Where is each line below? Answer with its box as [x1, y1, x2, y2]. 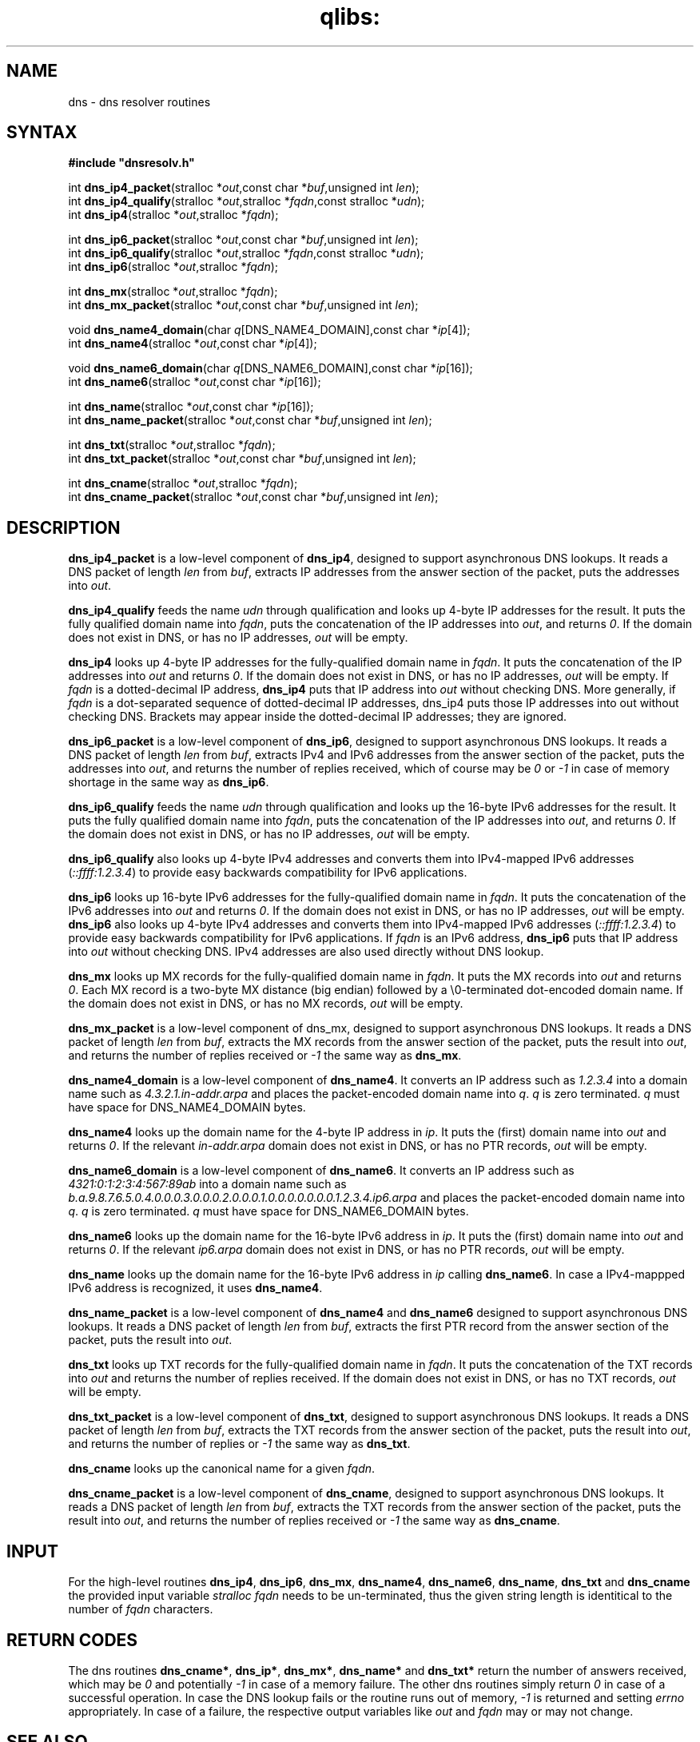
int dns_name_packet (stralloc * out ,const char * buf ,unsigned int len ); [68, 413, 432, 428]
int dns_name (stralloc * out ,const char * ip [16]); [68, 400, 314, 414]
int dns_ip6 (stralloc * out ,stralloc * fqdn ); [68, 260, 279, 274]
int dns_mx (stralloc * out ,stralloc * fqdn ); [68, 284, 278, 299]
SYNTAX [6, 122, 78, 143]
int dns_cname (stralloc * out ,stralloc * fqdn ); [68, 476, 298, 491]
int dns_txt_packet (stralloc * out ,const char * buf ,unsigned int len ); [68, 451, 416, 466]
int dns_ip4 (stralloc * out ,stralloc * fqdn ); [68, 208, 279, 222]
